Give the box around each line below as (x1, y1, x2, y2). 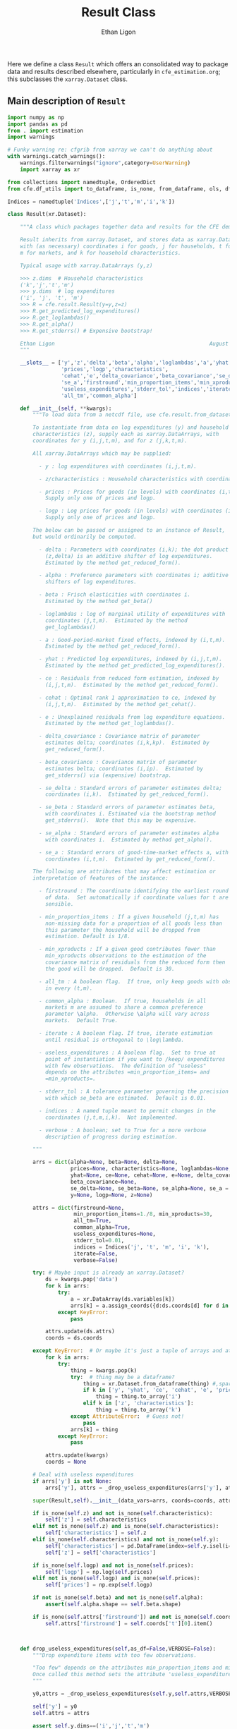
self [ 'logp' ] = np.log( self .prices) (44, 1568, 153, 1575)
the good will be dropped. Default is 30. (44, 965, 175, 972)
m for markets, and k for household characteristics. (20, 249, 181, 256)
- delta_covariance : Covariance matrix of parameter (38, 733, 200, 740)
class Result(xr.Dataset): (7, 211, 87, 218)
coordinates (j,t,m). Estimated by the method (44, 617, 188, 624)
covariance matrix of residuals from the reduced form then (44, 959, 226, 966)
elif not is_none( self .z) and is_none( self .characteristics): (32, 1523, 219, 1530)
